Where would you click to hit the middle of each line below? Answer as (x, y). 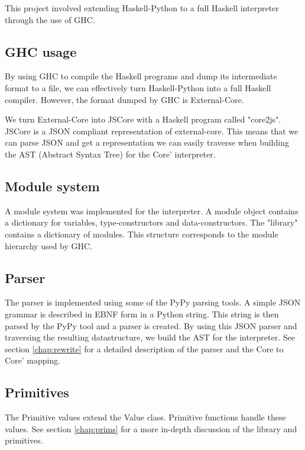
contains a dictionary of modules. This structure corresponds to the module (142, 234)
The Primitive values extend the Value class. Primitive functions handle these (145, 417)
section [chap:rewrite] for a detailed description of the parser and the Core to (144, 348)
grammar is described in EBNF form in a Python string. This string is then (142, 314)
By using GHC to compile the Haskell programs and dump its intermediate (141, 76)
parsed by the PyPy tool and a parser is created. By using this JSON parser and (151, 325)
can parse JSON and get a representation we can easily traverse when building (147, 142)
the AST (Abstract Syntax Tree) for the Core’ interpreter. (110, 154)
